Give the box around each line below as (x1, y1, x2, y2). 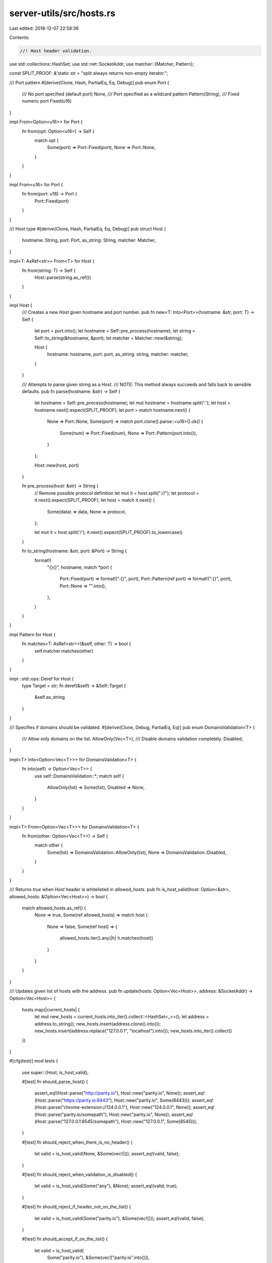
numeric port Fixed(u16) (22, 98, 72, 104)
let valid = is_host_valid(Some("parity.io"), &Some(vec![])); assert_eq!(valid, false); (34, 1215, 205, 1221)
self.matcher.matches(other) (34, 648, 93, 654)
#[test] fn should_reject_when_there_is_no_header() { (22, 1139, 133, 1145)
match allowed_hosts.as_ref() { (22, 905, 86, 911)
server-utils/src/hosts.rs (9, 8, 116, 19)
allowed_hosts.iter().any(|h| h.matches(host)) (59, 935, 154, 941)
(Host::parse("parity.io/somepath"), (34, 1111, 108, 1118)
